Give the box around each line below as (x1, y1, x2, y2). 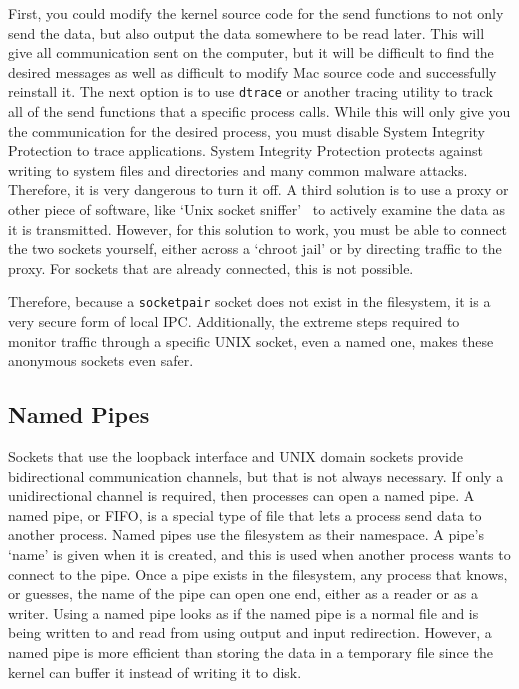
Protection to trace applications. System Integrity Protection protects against (8, 140, 483, 161)
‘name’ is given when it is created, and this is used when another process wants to (8, 543, 511, 564)
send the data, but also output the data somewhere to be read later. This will (8, 22, 485, 43)
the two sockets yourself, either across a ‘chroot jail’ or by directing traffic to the (8, 238, 502, 259)
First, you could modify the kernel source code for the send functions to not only (8, 3, 504, 23)
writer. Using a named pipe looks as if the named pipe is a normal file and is (8, 602, 479, 623)
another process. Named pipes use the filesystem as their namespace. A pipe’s (8, 524, 484, 545)
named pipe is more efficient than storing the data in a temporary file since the (8, 641, 493, 662)
